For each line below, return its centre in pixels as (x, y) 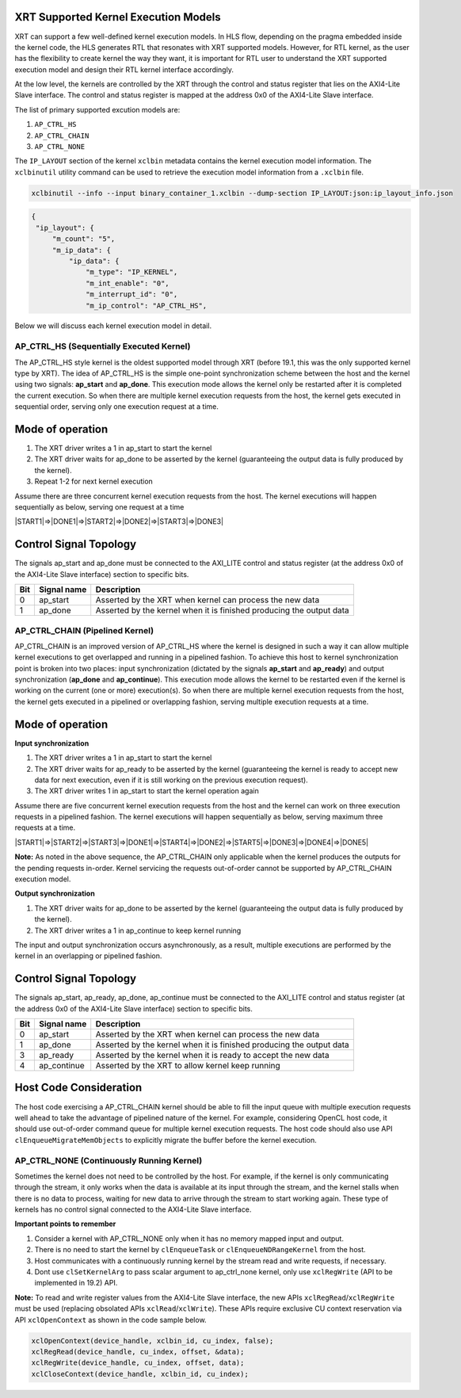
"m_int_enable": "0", (128, 283)
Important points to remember (65, 1224)
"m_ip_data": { (81, 250)
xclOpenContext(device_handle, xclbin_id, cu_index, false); (152, 1341)
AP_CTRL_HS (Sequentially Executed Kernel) (103, 346)
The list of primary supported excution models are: (97, 109)
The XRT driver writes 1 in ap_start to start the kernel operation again (147, 791)
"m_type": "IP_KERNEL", (132, 272)
